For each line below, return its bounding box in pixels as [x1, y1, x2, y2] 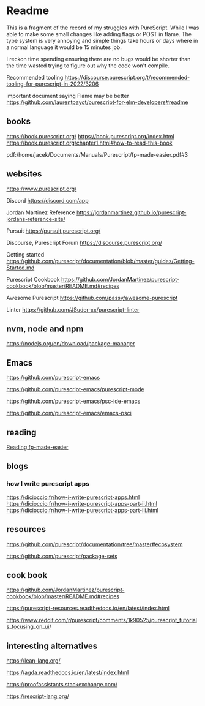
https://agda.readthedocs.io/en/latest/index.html [6, 669, 129, 677]
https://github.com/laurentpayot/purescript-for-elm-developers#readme [6, 99, 188, 106]
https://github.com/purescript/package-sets [6, 552, 118, 560]
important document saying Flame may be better [6, 92, 130, 99]
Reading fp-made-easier [6, 443, 69, 451]
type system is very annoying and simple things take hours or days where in [6, 37, 198, 44]
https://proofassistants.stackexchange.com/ [6, 681, 118, 688]
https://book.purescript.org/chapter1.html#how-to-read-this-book [6, 139, 173, 146]
